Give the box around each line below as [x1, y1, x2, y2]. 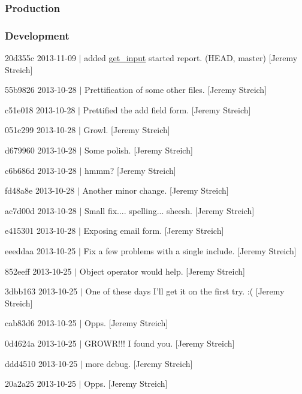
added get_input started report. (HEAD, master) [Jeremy [84, 52, 298, 64]
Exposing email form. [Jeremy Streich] [83, 224, 224, 237]
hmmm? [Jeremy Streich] [84, 164, 176, 176]
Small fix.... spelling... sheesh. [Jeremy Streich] [84, 204, 255, 216]
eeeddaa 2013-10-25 [5, 245, 76, 257]
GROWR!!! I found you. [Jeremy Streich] [84, 336, 235, 349]
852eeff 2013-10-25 [5, 264, 72, 277]
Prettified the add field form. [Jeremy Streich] [83, 103, 251, 116]
